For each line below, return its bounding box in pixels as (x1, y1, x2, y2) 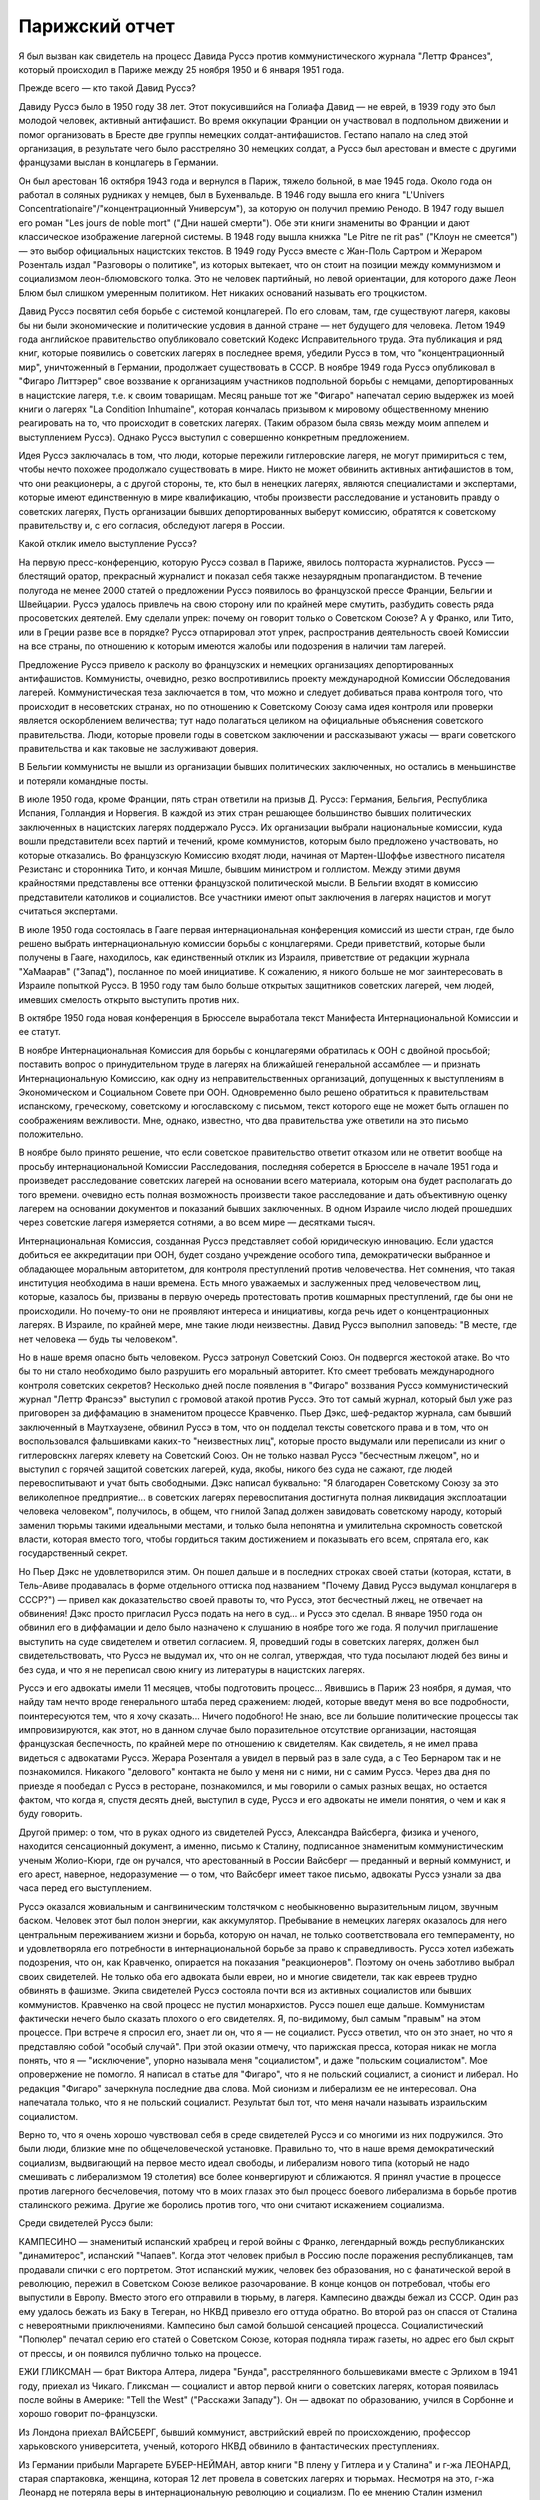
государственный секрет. (18, 1547, 129, 1559)
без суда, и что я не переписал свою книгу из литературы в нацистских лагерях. (18, 1663, 365, 1675)
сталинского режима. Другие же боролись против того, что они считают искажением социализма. (18, 2198, 445, 2210)
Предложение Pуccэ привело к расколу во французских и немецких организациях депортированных (18, 658, 454, 670)
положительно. (18, 1128, 84, 1140)
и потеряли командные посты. (18, 775, 149, 787)
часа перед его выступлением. (18, 1882, 152, 1894)
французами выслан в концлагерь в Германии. (18, 156, 219, 169)
